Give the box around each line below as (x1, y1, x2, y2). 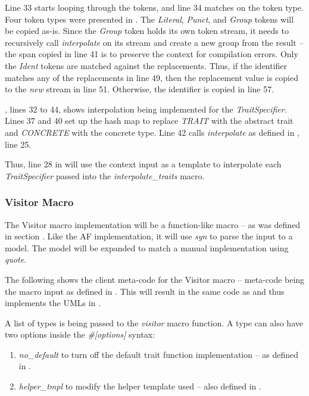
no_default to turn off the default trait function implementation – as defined (18, 348, 299, 360)
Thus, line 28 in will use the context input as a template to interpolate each (5, 158, 282, 170)
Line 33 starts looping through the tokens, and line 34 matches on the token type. (5, 1, 304, 13)
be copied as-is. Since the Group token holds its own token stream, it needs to (5, 24, 289, 37)
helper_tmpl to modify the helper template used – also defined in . (18, 380, 261, 392)
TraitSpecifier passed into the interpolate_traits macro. (5, 169, 205, 182)
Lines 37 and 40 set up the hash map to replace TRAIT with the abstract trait (5, 114, 294, 127)
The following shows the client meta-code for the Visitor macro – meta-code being (5, 273, 305, 285)
